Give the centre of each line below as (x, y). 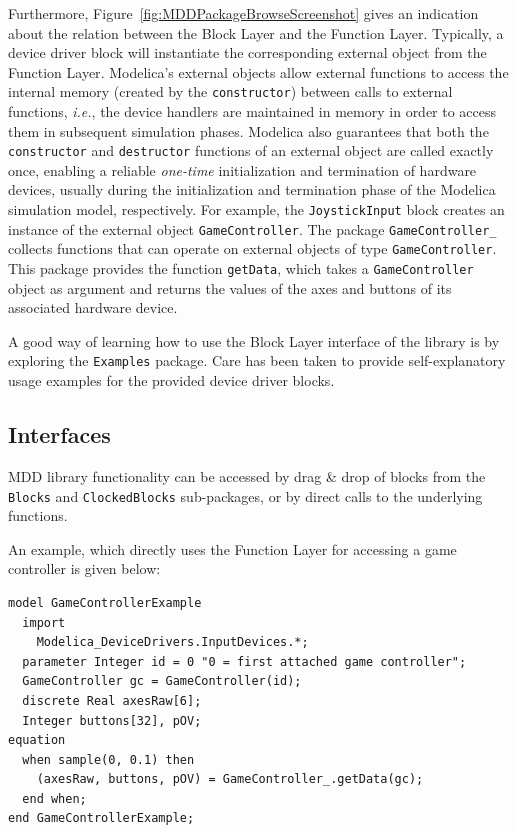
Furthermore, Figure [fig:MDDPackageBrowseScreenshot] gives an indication (243, 13)
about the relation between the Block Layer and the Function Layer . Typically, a (256, 32)
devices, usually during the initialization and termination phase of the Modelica (252, 189)
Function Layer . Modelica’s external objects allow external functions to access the (258, 71)
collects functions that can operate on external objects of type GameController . (252, 248)
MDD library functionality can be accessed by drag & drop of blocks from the (247, 475)
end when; (54, 798)
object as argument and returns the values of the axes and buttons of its (230, 287)
